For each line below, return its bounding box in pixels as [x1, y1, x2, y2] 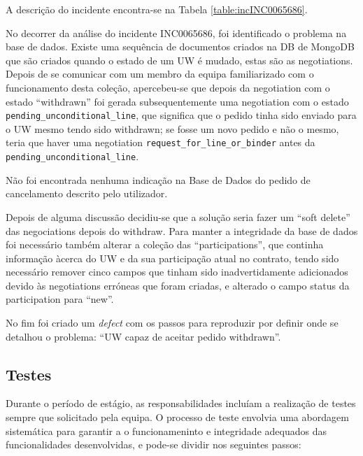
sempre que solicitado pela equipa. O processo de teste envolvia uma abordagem [6, 410, 349, 425]
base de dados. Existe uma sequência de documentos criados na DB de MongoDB [6, 39, 355, 54]
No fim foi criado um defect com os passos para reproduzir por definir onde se [6, 315, 339, 330]
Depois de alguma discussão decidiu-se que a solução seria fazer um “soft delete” [6, 209, 350, 224]
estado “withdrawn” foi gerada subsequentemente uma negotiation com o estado [6, 94, 349, 108]
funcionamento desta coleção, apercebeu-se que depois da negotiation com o [6, 80, 330, 94]
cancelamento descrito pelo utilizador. [6, 186, 168, 201]
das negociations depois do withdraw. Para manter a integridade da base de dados [6, 223, 358, 238]
